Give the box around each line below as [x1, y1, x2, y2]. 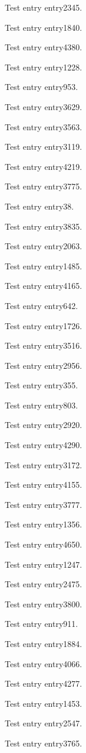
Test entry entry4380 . [5, 41, 82, 53]
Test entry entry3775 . [5, 180, 82, 192]
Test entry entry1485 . [5, 259, 82, 272]
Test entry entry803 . [5, 398, 78, 411]
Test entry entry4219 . [5, 160, 82, 172]
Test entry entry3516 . [5, 339, 82, 352]
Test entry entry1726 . [5, 319, 82, 332]
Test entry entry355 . [5, 379, 78, 391]
